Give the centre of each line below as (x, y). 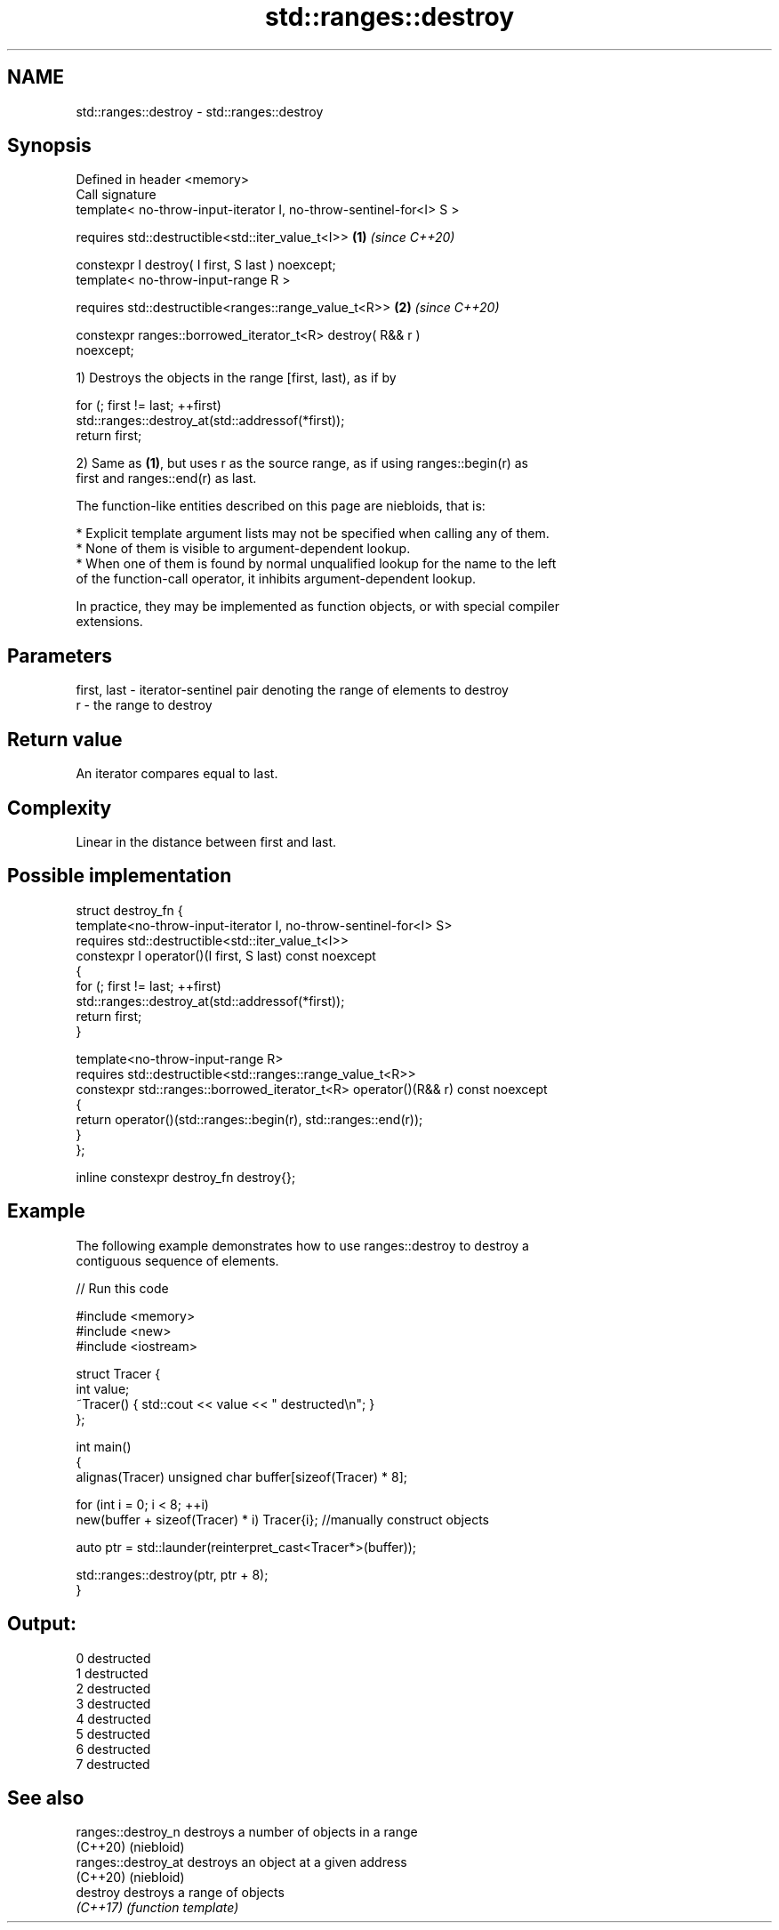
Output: (42, 1624)
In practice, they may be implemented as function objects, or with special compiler (317, 607)
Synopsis (49, 146)
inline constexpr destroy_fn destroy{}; (186, 1177)
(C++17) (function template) (157, 1908)
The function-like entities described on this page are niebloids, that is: (281, 506)
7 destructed (113, 1764)
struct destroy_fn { (129, 910)
